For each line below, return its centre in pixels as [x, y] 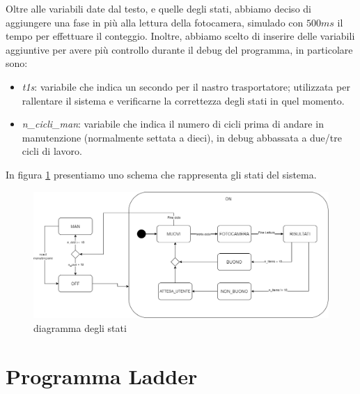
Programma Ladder [102, 376]
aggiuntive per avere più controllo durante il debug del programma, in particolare [179, 49]
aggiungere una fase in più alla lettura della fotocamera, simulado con [155, 22]
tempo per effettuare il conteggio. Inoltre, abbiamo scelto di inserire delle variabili [180, 36]
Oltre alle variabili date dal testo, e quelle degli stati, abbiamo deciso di [158, 8]
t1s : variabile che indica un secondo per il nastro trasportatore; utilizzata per [186, 86]
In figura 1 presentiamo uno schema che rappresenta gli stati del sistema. [161, 174]
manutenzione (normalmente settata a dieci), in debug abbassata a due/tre [182, 137]
